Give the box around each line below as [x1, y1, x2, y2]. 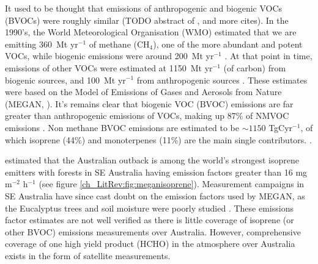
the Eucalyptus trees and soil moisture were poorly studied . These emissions [5, 201, 294, 214]
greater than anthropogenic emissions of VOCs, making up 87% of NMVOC [5, 109, 289, 122]
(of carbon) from [223, 61, 286, 74]
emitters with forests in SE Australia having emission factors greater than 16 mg [5, 165, 308, 178]
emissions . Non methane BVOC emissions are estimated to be [5, 121, 239, 134]
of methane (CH [89, 37, 150, 50]
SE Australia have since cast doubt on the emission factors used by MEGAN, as [5, 189, 305, 202]
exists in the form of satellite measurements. [5, 249, 171, 262]
